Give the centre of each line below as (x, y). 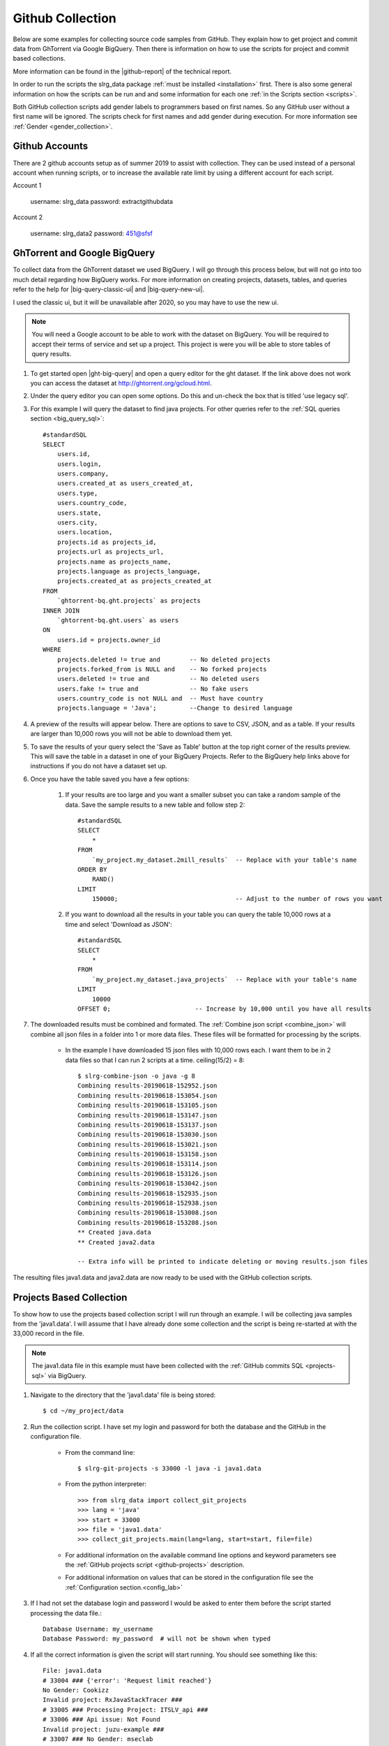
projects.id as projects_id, (107, 542)
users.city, (77, 523)
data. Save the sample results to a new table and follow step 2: (155, 805)
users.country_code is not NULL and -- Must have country (160, 699)
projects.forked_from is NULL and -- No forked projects (162, 669)
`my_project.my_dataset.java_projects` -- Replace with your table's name (224, 979)
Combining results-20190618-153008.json (147, 1213)
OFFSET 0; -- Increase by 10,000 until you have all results (225, 1009)
